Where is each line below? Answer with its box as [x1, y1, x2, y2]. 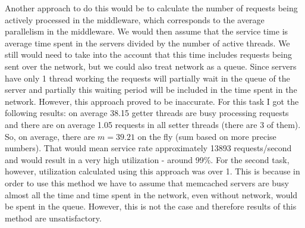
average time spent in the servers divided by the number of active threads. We [5, 36, 290, 49]
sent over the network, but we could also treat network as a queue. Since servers [5, 60, 297, 72]
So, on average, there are [5, 130, 95, 142]
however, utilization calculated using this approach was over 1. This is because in [5, 165, 300, 177]
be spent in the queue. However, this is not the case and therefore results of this [5, 200, 297, 213]
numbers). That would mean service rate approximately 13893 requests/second [5, 142, 292, 154]
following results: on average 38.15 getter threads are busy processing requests [5, 107, 289, 119]
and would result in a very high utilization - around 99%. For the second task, [5, 153, 290, 165]
